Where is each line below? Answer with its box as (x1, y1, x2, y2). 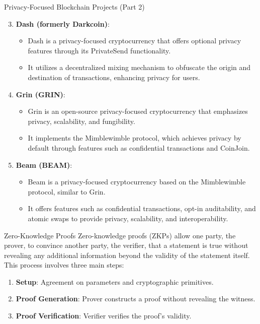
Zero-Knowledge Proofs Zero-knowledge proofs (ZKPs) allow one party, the (4, 230, 236, 240)
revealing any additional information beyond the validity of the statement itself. (4, 249, 250, 260)
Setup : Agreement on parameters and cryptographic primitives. (16, 276, 214, 287)
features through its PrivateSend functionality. (28, 45, 171, 55)
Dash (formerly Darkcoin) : (16, 18, 110, 29)
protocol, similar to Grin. (28, 186, 106, 197)
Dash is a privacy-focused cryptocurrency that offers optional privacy (28, 35, 241, 46)
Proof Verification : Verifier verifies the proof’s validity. (16, 310, 192, 321)
